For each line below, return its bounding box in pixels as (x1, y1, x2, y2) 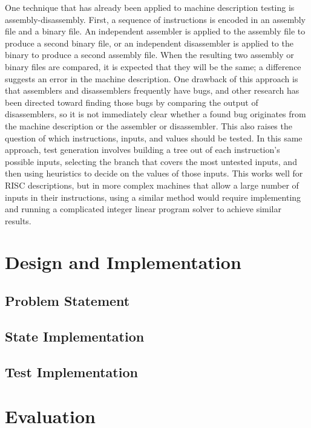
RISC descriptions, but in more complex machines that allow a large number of (5, 178, 299, 191)
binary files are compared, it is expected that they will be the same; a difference (5, 60, 301, 73)
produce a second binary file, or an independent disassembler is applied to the (5, 36, 293, 49)
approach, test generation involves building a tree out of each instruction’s (5, 143, 280, 156)
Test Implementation (5, 362, 138, 381)
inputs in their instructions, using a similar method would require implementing (5, 190, 301, 203)
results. (5, 214, 31, 227)
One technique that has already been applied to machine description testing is (5, 1, 295, 13)
